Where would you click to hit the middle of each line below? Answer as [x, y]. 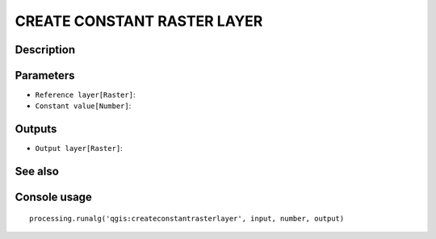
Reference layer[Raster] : [85, 95]
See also [37, 172]
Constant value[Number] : [83, 106]
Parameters [45, 75]
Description [45, 50]
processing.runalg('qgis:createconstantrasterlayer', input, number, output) [187, 218]
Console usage [54, 197]
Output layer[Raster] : [79, 149]
